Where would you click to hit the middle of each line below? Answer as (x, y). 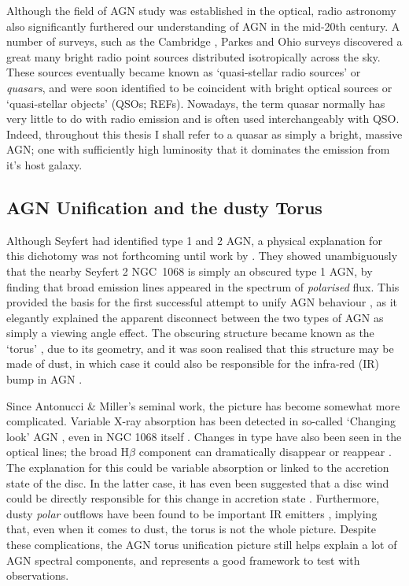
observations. (38, 575)
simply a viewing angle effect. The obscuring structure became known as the (190, 333)
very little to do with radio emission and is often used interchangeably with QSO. (203, 119)
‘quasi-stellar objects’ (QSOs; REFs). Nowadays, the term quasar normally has (196, 103)
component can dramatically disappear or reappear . (265, 452)
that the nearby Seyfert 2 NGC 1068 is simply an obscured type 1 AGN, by (190, 271)
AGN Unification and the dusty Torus (164, 207)
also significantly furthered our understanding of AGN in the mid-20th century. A (203, 26)
